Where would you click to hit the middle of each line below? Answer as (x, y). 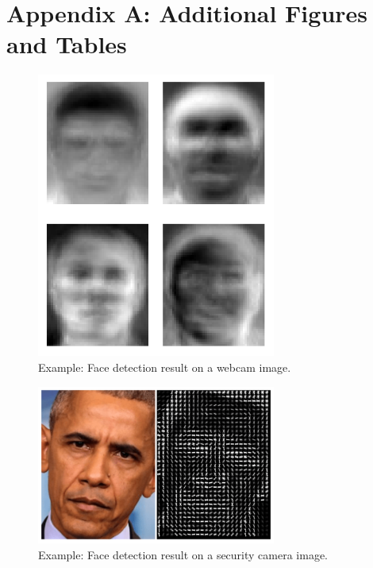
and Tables (67, 44)
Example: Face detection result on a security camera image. (183, 554)
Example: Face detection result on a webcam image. (165, 367)
